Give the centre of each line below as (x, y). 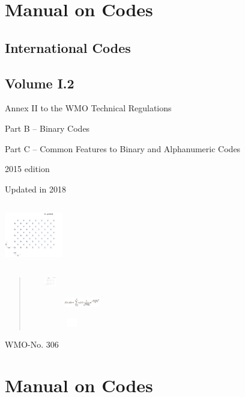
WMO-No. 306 (32, 344)
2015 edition (27, 169)
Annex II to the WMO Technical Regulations (88, 108)
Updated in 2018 (35, 189)
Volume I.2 (40, 83)
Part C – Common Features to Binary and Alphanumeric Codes (123, 148)
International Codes (68, 47)
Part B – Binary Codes (47, 128)
